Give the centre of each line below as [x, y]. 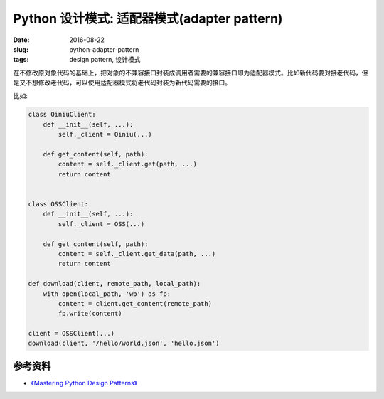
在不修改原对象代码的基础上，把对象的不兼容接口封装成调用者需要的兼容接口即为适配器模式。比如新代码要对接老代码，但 [191, 73]
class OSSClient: [58, 204]
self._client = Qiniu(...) [105, 134]
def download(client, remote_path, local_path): [114, 284]
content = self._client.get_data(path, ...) [137, 254]
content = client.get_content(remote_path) [135, 303]
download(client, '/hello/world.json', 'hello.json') [124, 344]
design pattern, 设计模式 [105, 60]
